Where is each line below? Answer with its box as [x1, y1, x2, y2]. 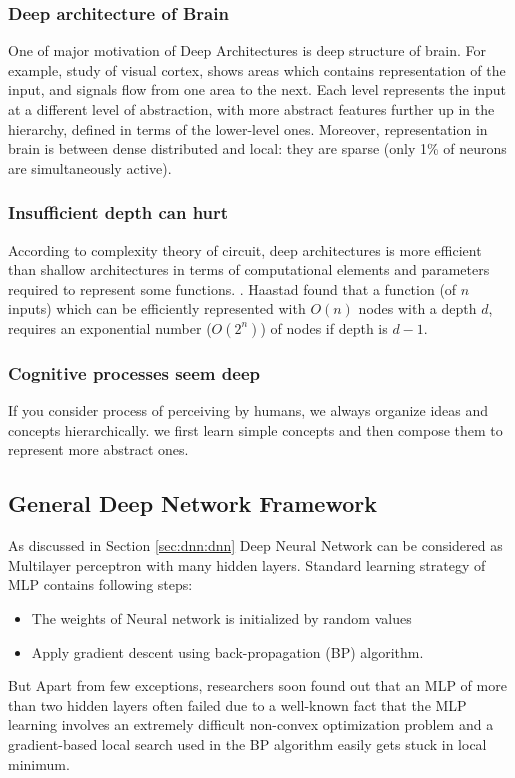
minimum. [8, 753, 70, 774]
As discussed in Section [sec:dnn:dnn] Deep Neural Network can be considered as [8, 535, 503, 556]
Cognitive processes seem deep [8, 360, 260, 385]
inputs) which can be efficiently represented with [8, 298, 306, 319]
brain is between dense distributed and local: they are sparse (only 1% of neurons [8, 138, 507, 159]
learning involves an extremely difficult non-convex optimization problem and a [8, 714, 494, 735]
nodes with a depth [358, 298, 477, 319]
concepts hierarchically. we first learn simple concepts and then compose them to [8, 419, 503, 440]
